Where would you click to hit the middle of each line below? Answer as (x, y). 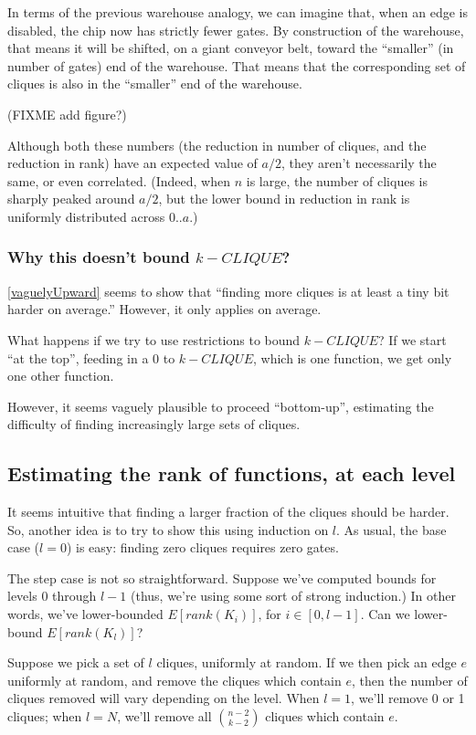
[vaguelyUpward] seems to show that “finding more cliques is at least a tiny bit (228, 291)
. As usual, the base (391, 529)
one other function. (61, 376)
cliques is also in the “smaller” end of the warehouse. (155, 84)
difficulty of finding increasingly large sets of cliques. (154, 424)
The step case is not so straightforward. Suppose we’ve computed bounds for (222, 577)
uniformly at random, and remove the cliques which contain (175, 680)
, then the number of (409, 680)
